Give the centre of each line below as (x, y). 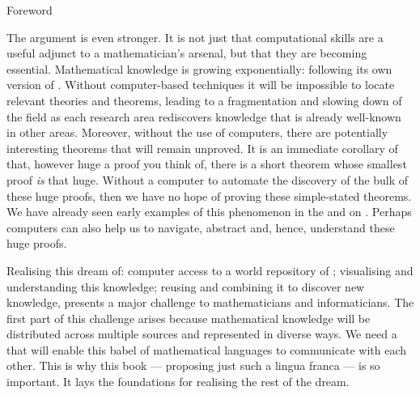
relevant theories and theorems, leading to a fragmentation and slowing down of (204, 100)
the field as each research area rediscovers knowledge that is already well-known (204, 116)
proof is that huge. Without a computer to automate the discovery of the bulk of (207, 179)
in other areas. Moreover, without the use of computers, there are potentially (197, 132)
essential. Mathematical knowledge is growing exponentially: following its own (199, 68)
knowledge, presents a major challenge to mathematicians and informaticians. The (210, 302)
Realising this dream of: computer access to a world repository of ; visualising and (210, 270)
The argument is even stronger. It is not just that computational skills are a (195, 37)
